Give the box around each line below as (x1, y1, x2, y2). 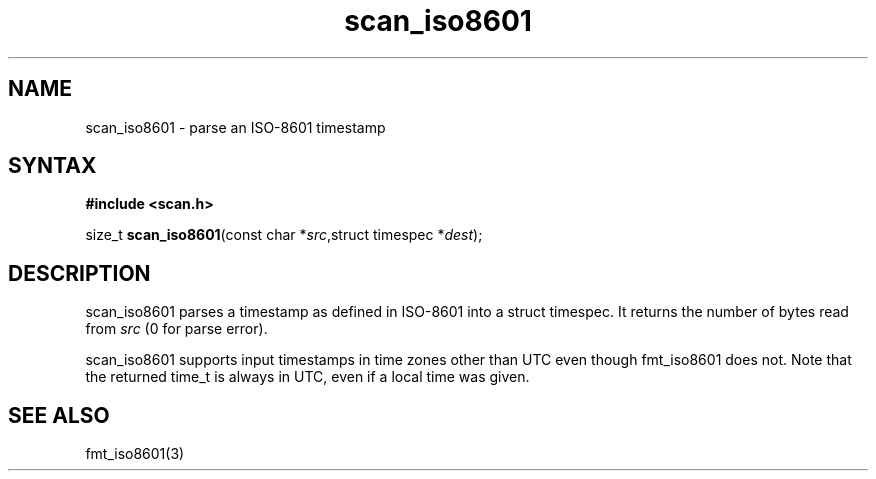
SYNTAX (8, 153, 97, 179)
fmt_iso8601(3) (85, 445, 185, 463)
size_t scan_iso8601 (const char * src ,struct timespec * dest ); (85, 226, 483, 244)
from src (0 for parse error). (85, 320, 268, 338)
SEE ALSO (8, 402, 110, 428)
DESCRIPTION (8, 260, 151, 286)
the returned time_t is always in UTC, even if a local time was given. (85, 368, 530, 386)
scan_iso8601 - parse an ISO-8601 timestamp (85, 118, 386, 136)
